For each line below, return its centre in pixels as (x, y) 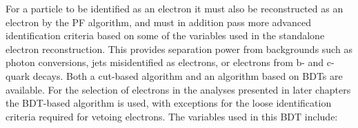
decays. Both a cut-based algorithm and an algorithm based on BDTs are (188, 75)
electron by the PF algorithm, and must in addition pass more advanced (158, 22)
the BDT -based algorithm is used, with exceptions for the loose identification (169, 103)
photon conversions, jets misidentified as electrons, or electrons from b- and (165, 62)
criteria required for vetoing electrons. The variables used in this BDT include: (172, 116)
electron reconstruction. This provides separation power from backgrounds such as (179, 49)
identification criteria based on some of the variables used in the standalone (165, 35)
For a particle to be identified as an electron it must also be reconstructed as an (175, 8)
